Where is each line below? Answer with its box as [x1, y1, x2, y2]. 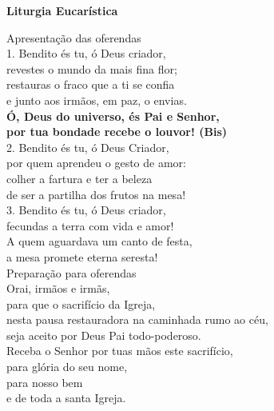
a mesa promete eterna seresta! [6, 248, 158, 265]
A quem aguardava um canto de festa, [6, 233, 193, 249]
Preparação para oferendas [6, 264, 137, 281]
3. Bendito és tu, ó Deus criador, [6, 202, 166, 218]
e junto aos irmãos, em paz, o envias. [6, 91, 187, 108]
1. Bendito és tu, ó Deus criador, [6, 45, 166, 62]
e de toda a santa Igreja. [6, 389, 126, 406]
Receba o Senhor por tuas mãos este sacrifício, [6, 342, 233, 359]
